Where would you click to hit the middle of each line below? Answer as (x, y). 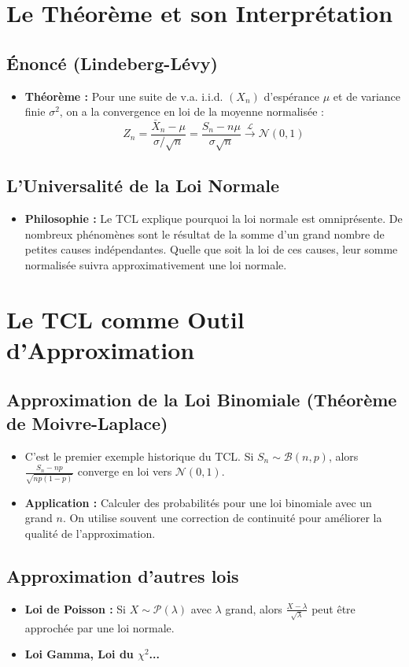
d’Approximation (101, 349)
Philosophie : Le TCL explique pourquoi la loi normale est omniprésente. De (214, 219)
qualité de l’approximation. (90, 534)
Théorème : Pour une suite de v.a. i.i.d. (124, 96)
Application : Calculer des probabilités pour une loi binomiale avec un (198, 502)
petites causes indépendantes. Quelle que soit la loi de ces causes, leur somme (211, 249)
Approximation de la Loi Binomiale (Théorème (202, 400)
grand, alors (254, 608)
